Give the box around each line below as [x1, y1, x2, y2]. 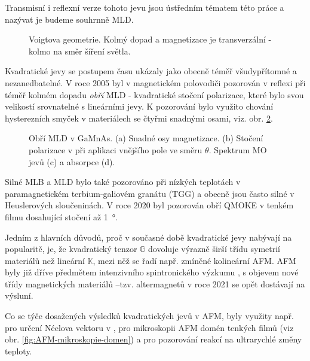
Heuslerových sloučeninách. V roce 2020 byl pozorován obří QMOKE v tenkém [5, 199, 294, 211]
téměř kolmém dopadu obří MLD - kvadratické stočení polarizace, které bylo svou [5, 88, 304, 101]
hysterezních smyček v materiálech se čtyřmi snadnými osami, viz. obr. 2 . [5, 111, 273, 124]
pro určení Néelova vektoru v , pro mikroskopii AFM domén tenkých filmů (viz [5, 321, 294, 333]
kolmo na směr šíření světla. [29, 44, 131, 57]
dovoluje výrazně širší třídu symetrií [148, 242, 280, 255]
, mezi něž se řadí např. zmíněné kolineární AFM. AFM [93, 254, 296, 266]
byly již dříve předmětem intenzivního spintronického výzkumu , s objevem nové [5, 266, 299, 278]
